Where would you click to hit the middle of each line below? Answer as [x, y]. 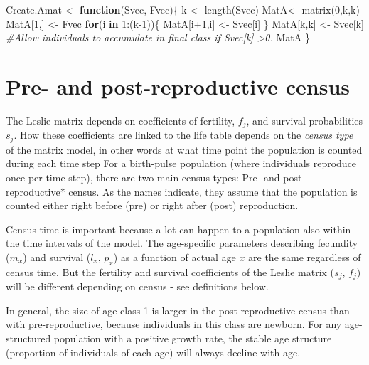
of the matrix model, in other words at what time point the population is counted [184, 149]
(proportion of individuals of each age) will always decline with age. [153, 352]
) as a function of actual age [175, 256]
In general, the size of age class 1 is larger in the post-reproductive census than [178, 310]
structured [28, 338]
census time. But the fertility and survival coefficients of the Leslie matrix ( [170, 271]
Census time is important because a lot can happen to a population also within [178, 229]
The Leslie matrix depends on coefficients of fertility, [121, 120]
